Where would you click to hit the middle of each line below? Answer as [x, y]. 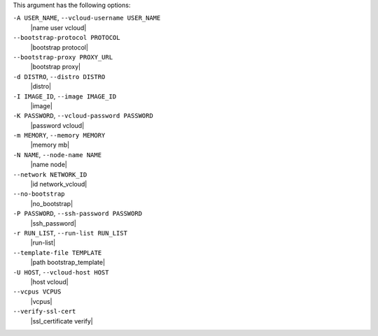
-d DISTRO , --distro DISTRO [59, 76]
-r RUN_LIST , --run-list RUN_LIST [70, 233]
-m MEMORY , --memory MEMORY [59, 136]
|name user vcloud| [58, 27]
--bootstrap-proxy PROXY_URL [63, 57]
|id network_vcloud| [59, 184]
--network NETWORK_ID [50, 174]
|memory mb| [50, 145]
